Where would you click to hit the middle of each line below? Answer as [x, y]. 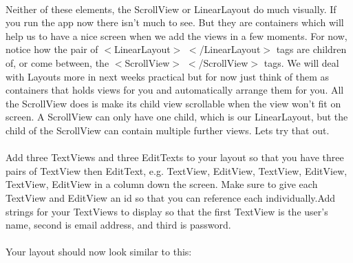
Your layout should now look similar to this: [99, 252]
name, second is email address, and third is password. [118, 225]
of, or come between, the [57, 62]
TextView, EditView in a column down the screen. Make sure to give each [162, 184]
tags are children [311, 49]
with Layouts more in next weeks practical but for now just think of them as [167, 76]
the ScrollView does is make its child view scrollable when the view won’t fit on [173, 103]
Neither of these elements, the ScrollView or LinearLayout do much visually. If [171, 9]
